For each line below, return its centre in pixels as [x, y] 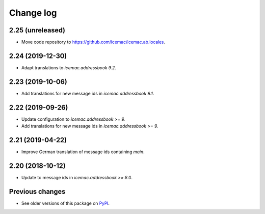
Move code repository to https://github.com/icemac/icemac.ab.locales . [93, 42]
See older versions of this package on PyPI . [66, 203]
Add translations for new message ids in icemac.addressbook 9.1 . [88, 93]
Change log [33, 13]
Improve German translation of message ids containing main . [83, 152]
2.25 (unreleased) [37, 30]
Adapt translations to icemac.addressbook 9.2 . [69, 67]
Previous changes [37, 191]
